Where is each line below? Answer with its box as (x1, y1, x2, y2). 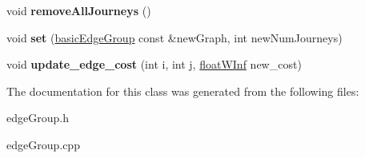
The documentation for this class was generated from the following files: (6, 82, 359, 99)
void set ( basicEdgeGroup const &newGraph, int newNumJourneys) (6, 29, 343, 45)
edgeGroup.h (6, 109, 69, 126)
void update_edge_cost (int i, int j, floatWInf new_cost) (6, 56, 302, 73)
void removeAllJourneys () (6, 2, 151, 18)
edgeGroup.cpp (6, 136, 80, 152)
